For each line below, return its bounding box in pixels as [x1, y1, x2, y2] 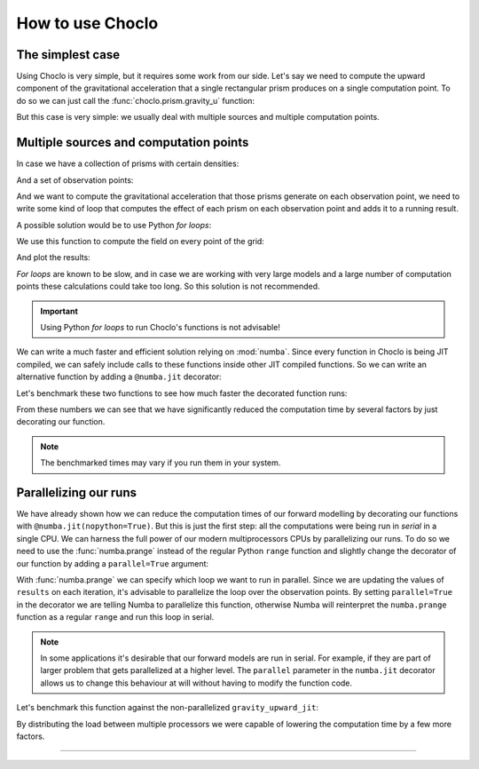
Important [40, 305, 79, 316]
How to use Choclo [16, 13, 159, 33]
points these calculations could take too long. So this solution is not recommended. [16, 281, 320, 292]
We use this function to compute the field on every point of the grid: [16, 236, 265, 247]
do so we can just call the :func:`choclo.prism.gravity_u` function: [16, 95, 255, 106]
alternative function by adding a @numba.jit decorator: [16, 371, 222, 382]
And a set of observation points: [16, 174, 134, 186]
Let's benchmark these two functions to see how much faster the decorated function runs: [16, 387, 348, 399]
